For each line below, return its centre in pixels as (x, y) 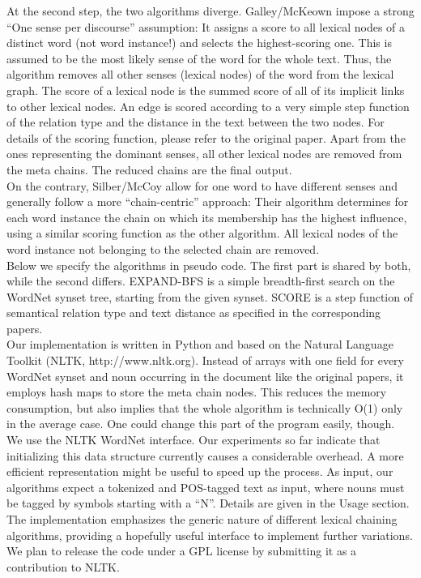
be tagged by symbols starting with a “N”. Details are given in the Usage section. (208, 503)
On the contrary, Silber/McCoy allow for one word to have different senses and (202, 185)
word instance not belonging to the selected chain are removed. (163, 248)
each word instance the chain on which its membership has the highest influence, (207, 217)
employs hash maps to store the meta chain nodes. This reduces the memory (197, 392)
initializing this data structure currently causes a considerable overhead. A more (205, 455)
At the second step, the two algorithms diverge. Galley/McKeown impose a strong (210, 11)
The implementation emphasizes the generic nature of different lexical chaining (202, 519)
